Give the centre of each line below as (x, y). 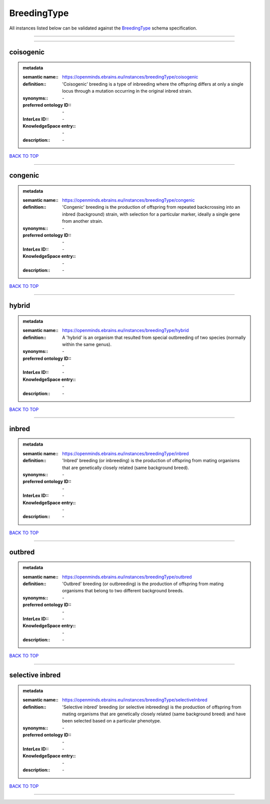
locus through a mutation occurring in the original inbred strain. (127, 91)
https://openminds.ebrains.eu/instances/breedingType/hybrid (126, 330)
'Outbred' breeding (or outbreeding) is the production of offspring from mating (143, 584)
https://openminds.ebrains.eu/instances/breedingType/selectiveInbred (135, 700)
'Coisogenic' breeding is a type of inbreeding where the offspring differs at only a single (153, 84)
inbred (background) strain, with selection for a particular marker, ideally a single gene (151, 214)
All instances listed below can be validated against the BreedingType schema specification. (103, 28)
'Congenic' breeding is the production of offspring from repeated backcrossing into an (151, 207)
